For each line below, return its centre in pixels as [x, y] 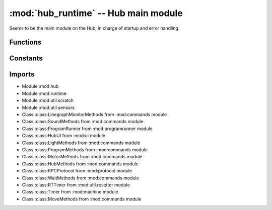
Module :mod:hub [40, 86]
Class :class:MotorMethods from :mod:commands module [82, 157]
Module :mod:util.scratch [48, 100]
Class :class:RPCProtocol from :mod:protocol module [77, 171]
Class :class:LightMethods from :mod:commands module [81, 143]
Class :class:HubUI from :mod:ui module [64, 136]
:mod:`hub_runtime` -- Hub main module [96, 13]
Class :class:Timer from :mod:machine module [70, 192]
